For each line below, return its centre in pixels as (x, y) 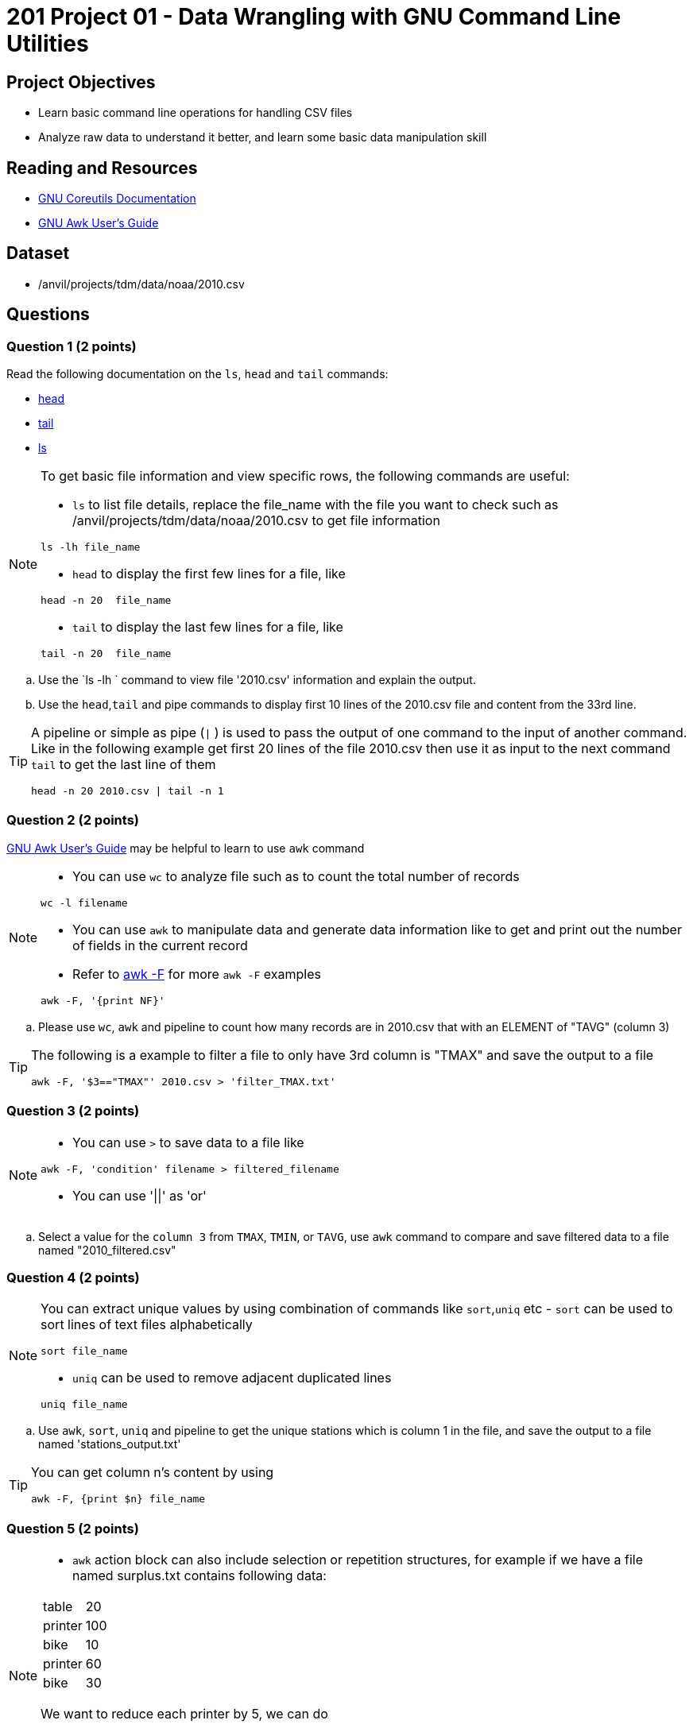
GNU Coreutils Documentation (117, 199)
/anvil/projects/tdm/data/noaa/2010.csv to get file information (256, 521)
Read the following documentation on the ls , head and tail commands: (197, 374)
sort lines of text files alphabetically (147, 1325)
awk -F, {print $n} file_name (118, 1499)
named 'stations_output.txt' (110, 1444)
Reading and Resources (102, 168)
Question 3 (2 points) (73, 1111)
